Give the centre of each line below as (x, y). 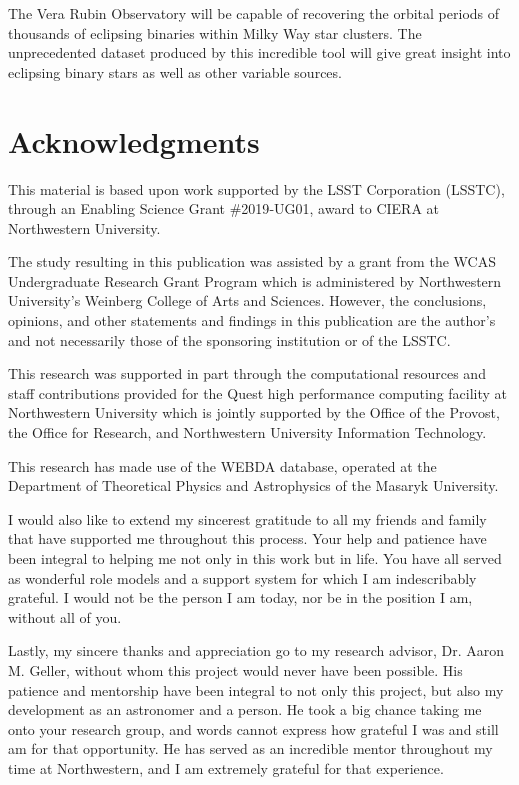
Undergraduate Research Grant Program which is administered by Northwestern (255, 280)
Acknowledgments (134, 140)
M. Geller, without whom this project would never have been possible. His (235, 669)
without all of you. (65, 616)
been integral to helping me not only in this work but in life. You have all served (255, 558)
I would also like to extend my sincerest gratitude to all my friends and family (247, 518)
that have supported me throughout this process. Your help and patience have (247, 538)
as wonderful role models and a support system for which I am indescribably (242, 577)
